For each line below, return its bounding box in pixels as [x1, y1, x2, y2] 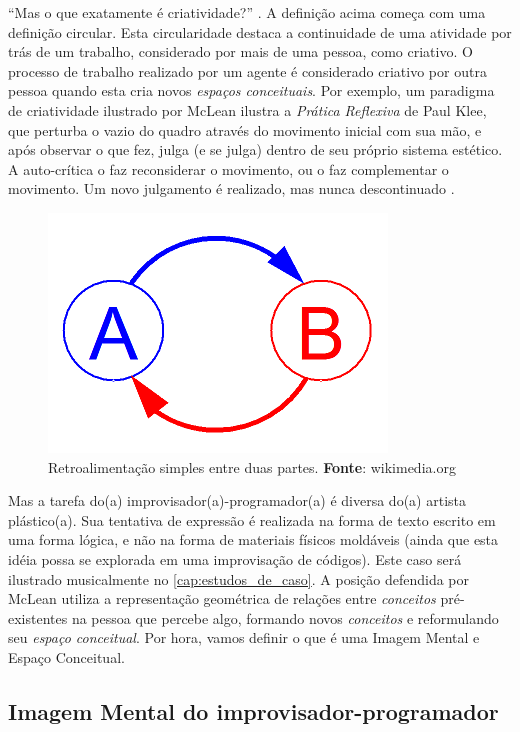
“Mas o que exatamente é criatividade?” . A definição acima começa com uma [8, 2, 486, 22]
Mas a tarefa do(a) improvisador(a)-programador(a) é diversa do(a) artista [8, 490, 466, 511]
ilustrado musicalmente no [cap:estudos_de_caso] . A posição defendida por [8, 568, 469, 589]
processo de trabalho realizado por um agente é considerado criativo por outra [8, 60, 487, 81]
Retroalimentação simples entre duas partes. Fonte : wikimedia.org [48, 456, 456, 477]
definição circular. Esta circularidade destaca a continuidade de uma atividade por [8, 21, 512, 42]
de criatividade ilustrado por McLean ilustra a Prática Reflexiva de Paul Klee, [8, 99, 487, 120]
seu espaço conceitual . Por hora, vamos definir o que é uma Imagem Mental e [8, 627, 480, 648]
